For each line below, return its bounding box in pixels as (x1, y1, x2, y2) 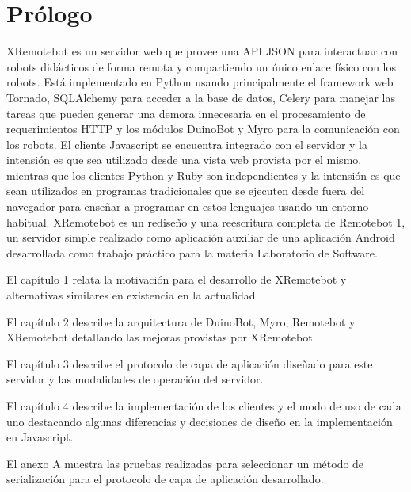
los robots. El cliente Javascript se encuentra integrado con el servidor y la (6, 135, 367, 152)
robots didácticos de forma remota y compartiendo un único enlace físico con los (6, 58, 396, 74)
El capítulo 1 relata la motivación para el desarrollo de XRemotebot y (6, 271, 347, 288)
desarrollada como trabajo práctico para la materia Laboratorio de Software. (6, 244, 378, 261)
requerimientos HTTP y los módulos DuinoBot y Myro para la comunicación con (6, 120, 400, 137)
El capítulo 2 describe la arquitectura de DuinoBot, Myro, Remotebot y (6, 313, 356, 330)
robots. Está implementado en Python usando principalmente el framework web (6, 74, 394, 90)
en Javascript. (6, 429, 74, 445)
